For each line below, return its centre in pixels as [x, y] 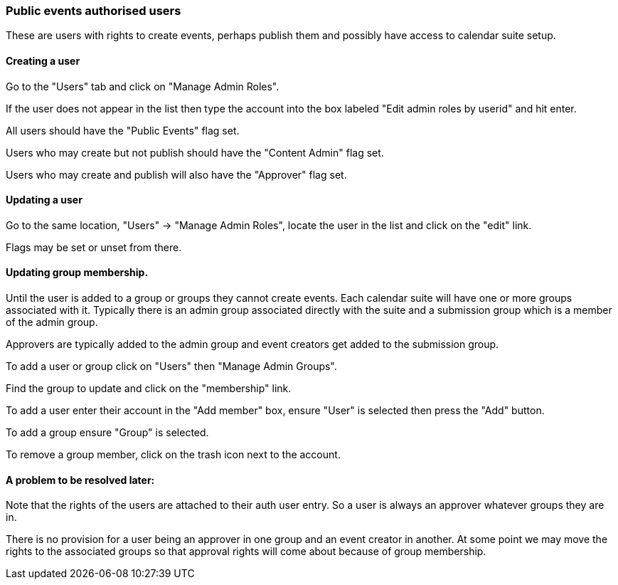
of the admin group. [52, 322]
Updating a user [44, 200]
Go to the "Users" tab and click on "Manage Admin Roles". [143, 86]
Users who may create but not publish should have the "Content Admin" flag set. [195, 152]
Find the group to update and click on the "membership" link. [149, 389]
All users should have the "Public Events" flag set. [123, 130]
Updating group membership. [77, 273]
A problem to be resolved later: [80, 480]
